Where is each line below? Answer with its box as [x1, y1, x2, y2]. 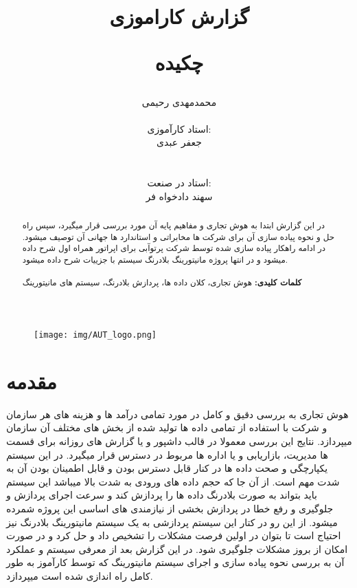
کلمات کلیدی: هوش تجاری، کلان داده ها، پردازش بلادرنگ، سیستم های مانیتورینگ [22, 276, 302, 289]
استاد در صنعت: [147, 175, 211, 190]
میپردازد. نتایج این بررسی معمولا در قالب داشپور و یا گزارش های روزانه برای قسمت [6, 434, 352, 448]
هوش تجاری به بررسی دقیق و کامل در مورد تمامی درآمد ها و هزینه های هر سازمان [6, 406, 349, 421]
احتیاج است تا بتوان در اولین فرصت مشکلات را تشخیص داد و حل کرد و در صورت [6, 528, 341, 543]
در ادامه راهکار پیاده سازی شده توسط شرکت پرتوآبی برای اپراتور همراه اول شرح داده [22, 242, 326, 254]
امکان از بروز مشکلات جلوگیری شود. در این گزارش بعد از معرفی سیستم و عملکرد [6, 541, 348, 556]
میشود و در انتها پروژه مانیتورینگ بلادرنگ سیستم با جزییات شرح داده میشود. [22, 254, 288, 265]
